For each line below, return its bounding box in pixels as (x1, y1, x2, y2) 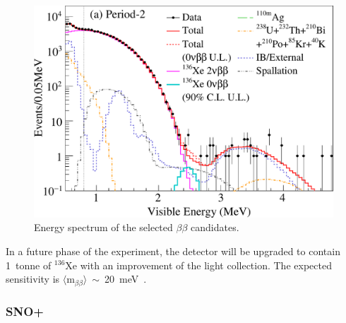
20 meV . (105, 271, 147, 286)
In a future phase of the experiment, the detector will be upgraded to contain (6, 243, 340, 258)
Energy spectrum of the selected (34, 220, 173, 235)
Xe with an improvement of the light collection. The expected (65, 257, 332, 272)
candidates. (191, 220, 239, 235)
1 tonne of (6, 257, 52, 272)
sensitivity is (6, 271, 60, 286)
